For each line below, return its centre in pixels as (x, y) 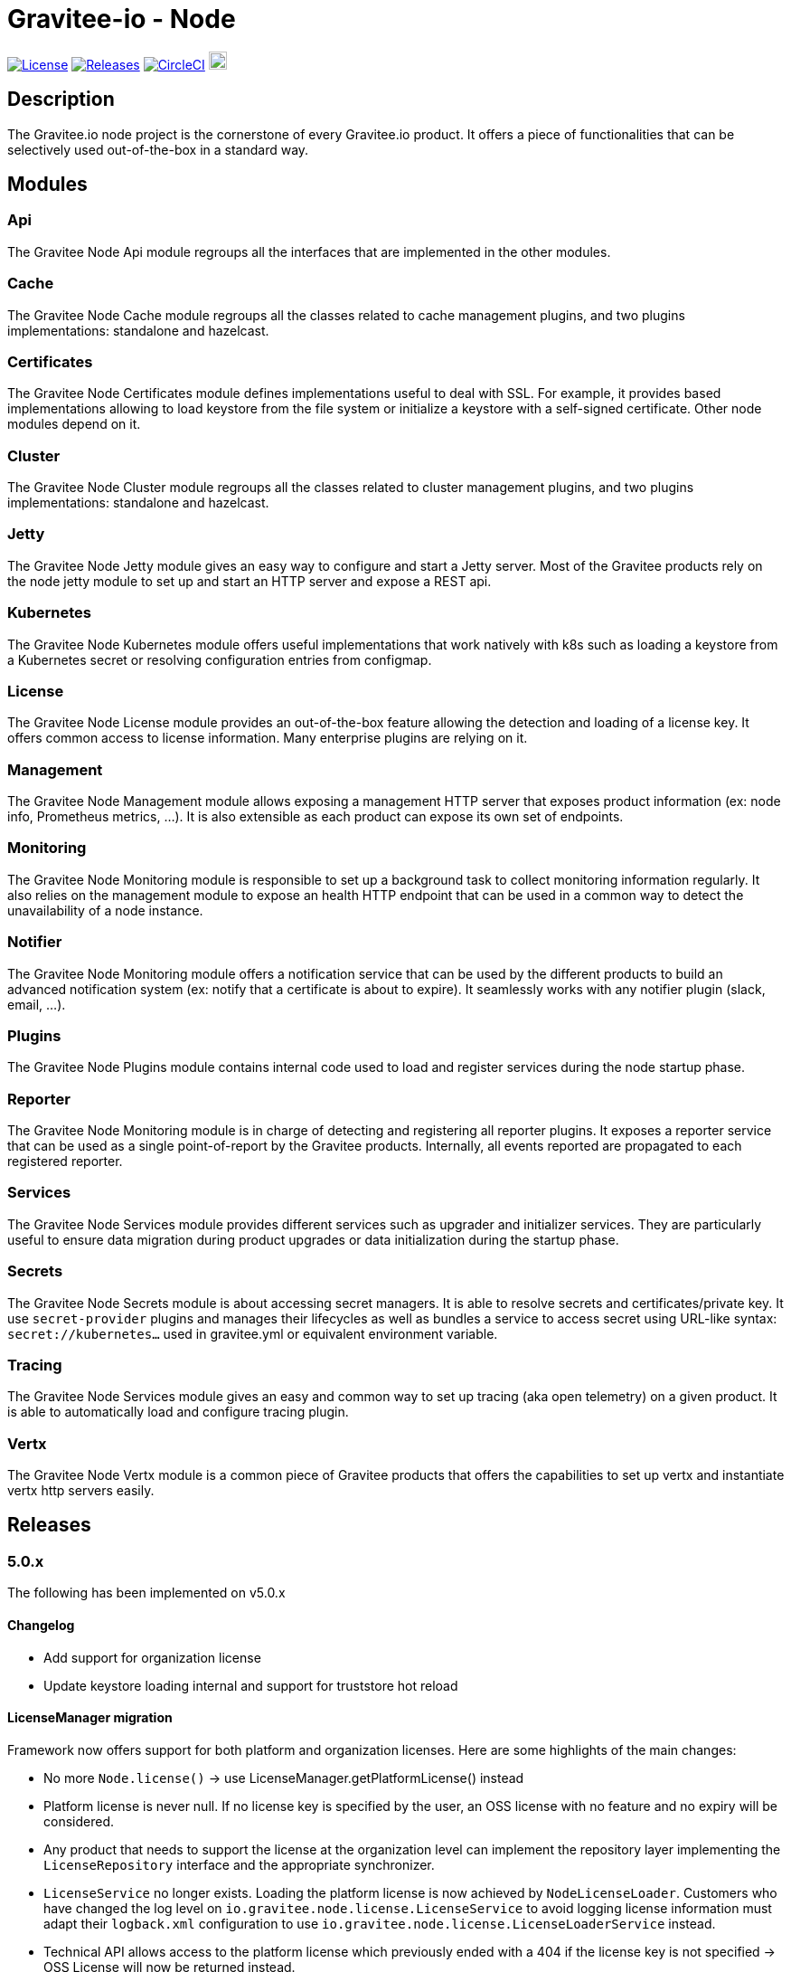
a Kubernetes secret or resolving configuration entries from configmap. (220, 659)
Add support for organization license (152, 1657)
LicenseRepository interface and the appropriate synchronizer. (239, 1864)
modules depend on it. (74, 424)
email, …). (37, 1004)
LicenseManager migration (90, 1718)
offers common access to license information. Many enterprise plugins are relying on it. (268, 738)
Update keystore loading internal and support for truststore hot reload (251, 1685)
